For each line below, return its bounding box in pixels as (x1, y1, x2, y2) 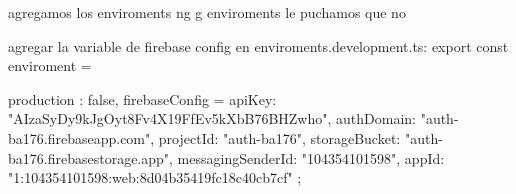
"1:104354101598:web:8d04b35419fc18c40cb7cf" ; (8, 167, 302, 188)
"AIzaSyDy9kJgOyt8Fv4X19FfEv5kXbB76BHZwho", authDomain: (8, 108, 416, 129)
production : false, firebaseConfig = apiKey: (8, 88, 277, 109)
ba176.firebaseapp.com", (8, 127, 155, 148)
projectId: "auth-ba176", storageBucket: (158, 127, 401, 148)
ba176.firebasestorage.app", (8, 147, 173, 168)
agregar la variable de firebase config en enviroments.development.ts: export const (8, 35, 509, 56)
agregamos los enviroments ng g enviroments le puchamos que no (8, 2, 406, 22)
